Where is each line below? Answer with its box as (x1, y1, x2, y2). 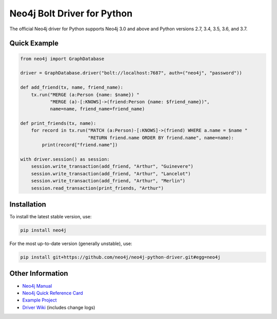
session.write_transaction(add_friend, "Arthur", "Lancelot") (31, 171, 191, 177)
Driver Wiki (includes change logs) (22, 304, 95, 310)
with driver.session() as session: (20, 157, 110, 162)
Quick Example (9, 39, 59, 48)
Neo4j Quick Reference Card (22, 290, 83, 296)
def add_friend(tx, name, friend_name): (20, 85, 123, 90)
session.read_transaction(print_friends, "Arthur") (31, 185, 164, 191)
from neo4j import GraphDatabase (20, 55, 105, 62)
